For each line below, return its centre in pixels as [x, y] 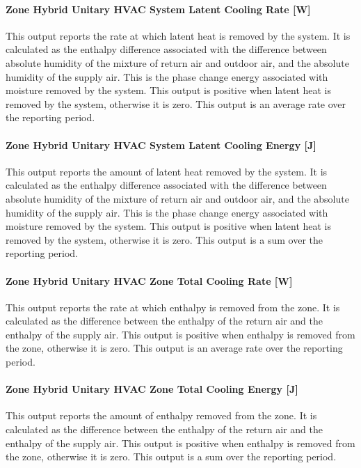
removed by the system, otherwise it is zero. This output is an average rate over [176, 103]
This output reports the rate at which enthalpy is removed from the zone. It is [173, 307]
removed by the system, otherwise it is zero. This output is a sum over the [165, 239]
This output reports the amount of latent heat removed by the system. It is [167, 171]
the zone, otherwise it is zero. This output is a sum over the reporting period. [171, 457]
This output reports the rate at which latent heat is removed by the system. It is [178, 35]
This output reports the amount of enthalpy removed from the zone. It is [161, 415]
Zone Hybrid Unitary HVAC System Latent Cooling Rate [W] [158, 9]
